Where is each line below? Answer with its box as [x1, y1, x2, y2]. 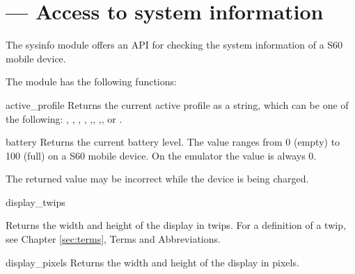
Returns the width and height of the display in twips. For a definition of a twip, [6, 218, 346, 232]
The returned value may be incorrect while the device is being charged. [6, 171, 309, 186]
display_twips [6, 194, 65, 209]
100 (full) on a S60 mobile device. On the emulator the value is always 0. [6, 148, 317, 162]
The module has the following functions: [6, 74, 177, 89]
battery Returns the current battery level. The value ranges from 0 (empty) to [6, 135, 340, 149]
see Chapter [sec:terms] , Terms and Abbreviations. [6, 232, 221, 246]
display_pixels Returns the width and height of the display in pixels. [6, 255, 299, 269]
